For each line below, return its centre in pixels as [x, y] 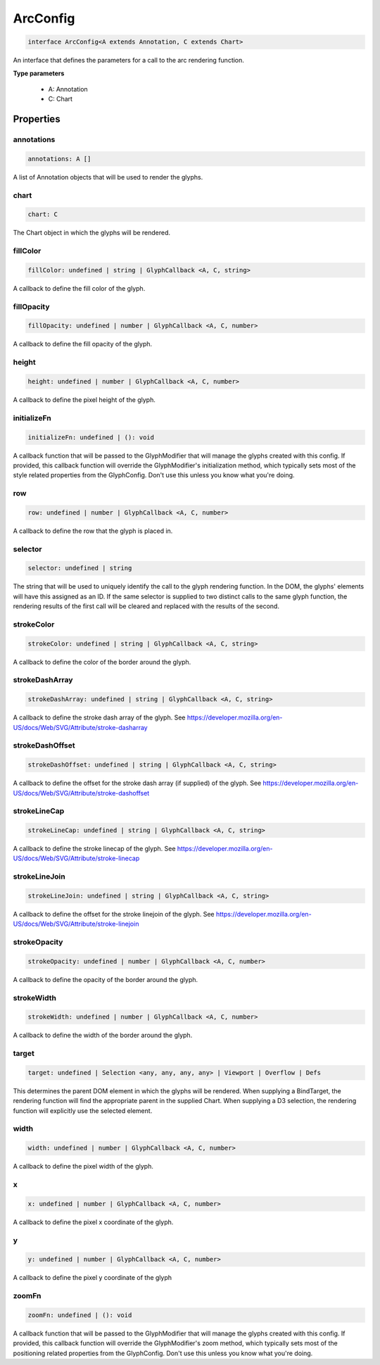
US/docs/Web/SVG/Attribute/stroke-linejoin [76, 924]
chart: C [43, 214]
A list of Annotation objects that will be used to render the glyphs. [108, 177]
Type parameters [39, 73]
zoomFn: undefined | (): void [80, 1315]
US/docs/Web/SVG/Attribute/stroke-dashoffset [81, 793]
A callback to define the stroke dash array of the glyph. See [99, 717]
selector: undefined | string [80, 568]
